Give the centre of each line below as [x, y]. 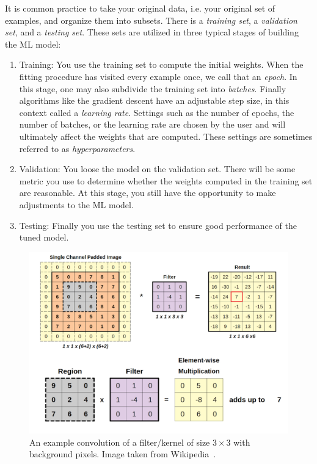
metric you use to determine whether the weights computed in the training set [166, 180]
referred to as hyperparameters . [77, 148]
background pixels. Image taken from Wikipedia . [123, 454]
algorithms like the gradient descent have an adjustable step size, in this [154, 100]
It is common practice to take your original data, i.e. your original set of [140, 8]
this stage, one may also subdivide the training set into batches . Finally [153, 88]
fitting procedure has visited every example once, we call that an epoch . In [158, 76]
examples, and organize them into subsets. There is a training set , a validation [151, 20]
